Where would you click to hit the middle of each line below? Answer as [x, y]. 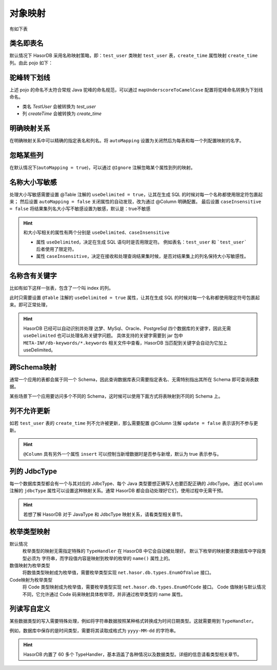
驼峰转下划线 [30, 77]
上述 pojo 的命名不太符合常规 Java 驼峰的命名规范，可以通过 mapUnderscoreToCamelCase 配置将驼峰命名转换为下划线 [136, 89]
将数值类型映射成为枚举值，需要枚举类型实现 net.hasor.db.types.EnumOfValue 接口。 [118, 572]
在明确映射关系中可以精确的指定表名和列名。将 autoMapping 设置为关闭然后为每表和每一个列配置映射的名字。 [127, 140]
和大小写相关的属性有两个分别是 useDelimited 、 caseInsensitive [96, 232]
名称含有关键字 [33, 276]
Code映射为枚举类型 [31, 580]
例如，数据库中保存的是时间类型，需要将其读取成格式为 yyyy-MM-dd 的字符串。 [94, 630]
